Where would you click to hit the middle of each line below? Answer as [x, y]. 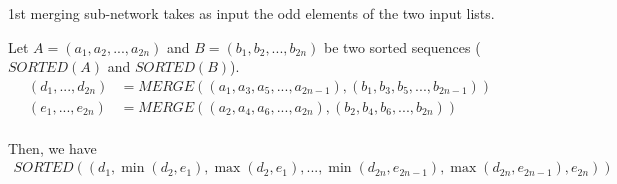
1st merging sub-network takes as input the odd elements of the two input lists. [251, 13]
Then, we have [52, 147]
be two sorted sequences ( [402, 46]
